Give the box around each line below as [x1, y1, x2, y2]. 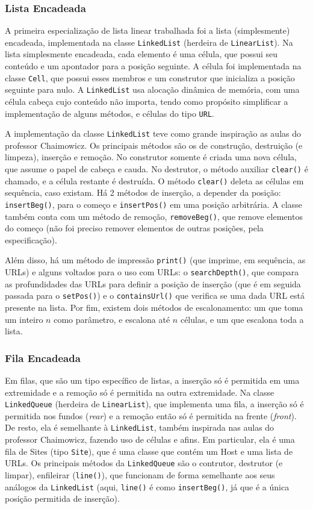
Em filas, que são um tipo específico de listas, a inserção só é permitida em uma [5, 374, 300, 387]
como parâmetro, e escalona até [54, 313, 170, 325]
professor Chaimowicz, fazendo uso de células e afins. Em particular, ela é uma [5, 433, 295, 446]
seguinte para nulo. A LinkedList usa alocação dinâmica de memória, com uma [5, 83, 300, 96]
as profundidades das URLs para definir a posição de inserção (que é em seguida [5, 277, 301, 290]
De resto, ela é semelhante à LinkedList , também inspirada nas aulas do [5, 421, 274, 434]
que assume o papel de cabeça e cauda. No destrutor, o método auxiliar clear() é [5, 163, 308, 175]
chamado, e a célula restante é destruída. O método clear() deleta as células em [5, 174, 304, 187]
